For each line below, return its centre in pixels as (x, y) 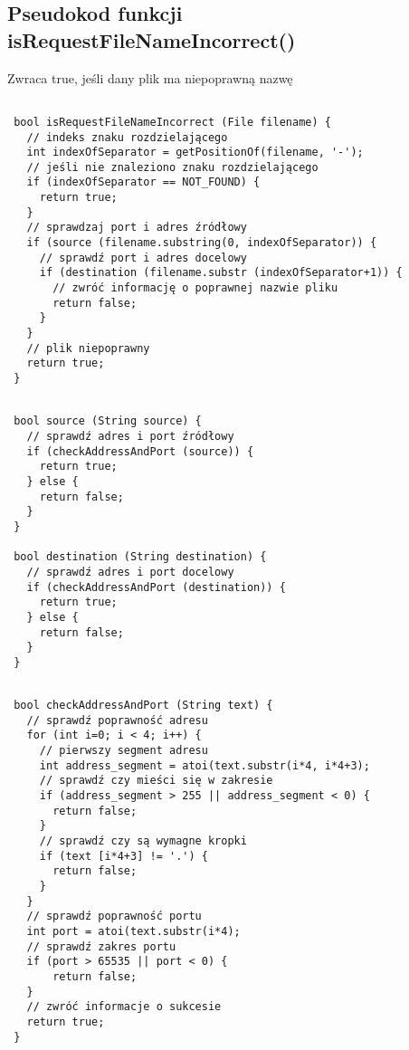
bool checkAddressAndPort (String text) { (143, 706)
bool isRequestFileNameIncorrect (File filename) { (172, 122)
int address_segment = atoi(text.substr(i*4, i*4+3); (204, 765)
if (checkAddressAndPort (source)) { (140, 451)
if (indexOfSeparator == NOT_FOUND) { (143, 182)
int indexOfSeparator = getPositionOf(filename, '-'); (195, 153)
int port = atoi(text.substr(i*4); (133, 931)
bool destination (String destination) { (140, 557)
